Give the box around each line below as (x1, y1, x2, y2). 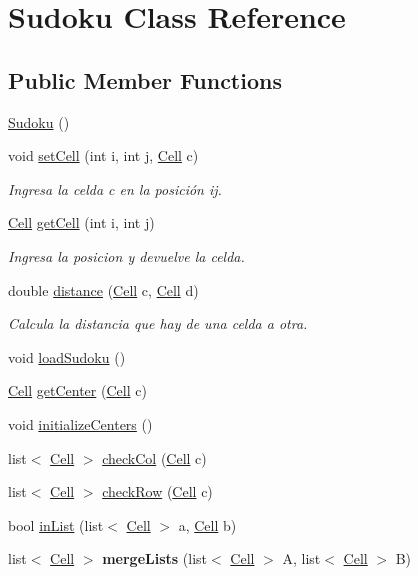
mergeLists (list (102, 548, 208, 569)
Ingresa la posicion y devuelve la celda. (8, 245, 245, 266)
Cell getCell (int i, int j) (8, 212, 155, 233)
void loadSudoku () (8, 346, 126, 367)
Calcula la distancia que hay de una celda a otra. (8, 313, 308, 334)
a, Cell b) (178, 514, 237, 535)
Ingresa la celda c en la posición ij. (8, 178, 222, 199)
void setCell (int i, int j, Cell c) (8, 145, 199, 166)
